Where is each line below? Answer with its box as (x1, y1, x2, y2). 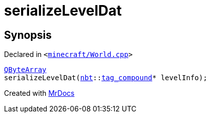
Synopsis (4, 28, 52, 41)
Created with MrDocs (4, 89, 75, 98)
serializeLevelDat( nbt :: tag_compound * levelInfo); (4, 74, 207, 82)
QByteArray (4, 66, 47, 74)
